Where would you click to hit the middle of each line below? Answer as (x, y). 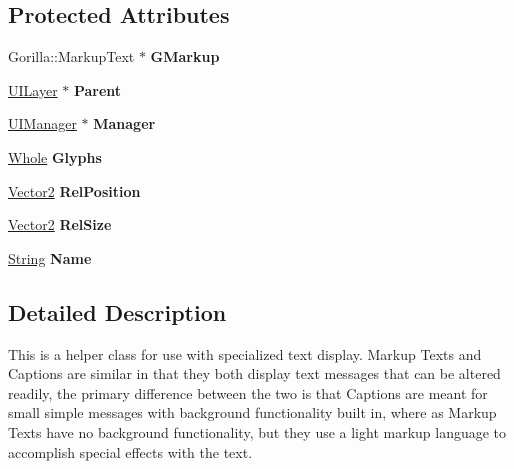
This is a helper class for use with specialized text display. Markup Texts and (245, 353)
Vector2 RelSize (60, 224)
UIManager (42, 123)
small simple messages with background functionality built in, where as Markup (252, 412)
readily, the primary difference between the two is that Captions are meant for (248, 392)
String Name (50, 257)
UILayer (33, 89)
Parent (97, 89)
